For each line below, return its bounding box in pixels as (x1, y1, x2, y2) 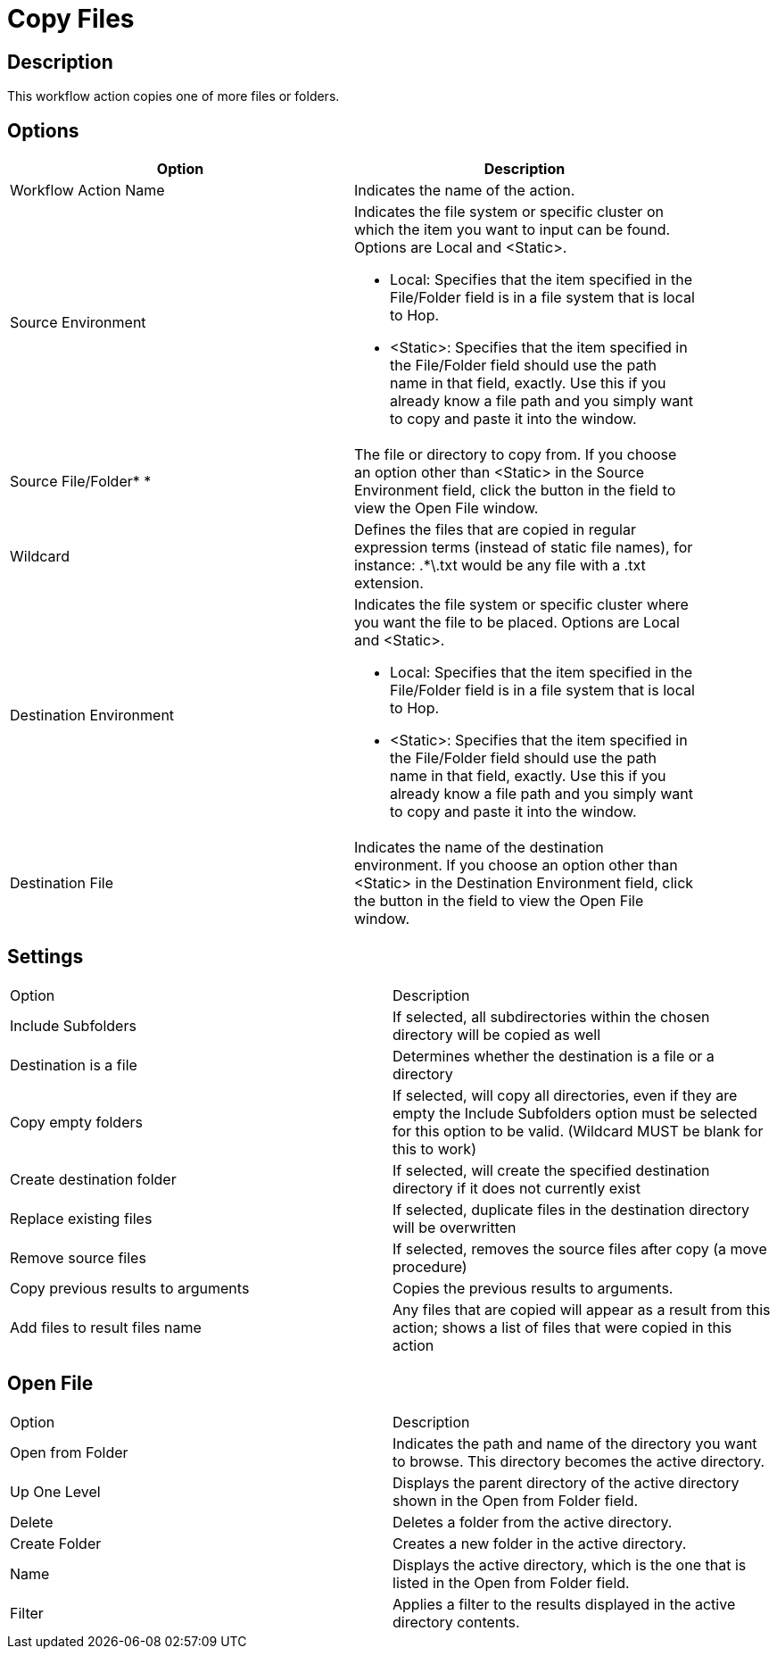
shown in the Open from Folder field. (393, 1491, 639, 1510)
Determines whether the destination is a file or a (393, 1046, 715, 1065)
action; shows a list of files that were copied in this (393, 1318, 732, 1336)
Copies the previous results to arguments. (393, 1278, 674, 1297)
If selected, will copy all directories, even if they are (393, 1086, 738, 1104)
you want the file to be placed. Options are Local (354, 613, 680, 632)
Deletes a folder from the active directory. (393, 1512, 673, 1531)
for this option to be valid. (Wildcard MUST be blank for (393, 1121, 764, 1140)
